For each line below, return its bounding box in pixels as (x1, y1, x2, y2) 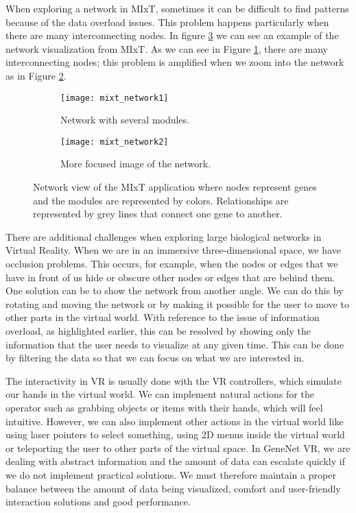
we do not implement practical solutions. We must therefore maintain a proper (5, 467, 336, 481)
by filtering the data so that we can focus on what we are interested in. (5, 350, 305, 365)
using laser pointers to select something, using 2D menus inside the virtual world (5, 427, 345, 442)
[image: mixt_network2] (60, 136, 169, 147)
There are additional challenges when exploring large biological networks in (5, 229, 322, 243)
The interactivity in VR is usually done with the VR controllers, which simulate (5, 373, 342, 387)
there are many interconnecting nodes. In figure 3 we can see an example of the (5, 28, 339, 43)
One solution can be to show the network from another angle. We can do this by (5, 283, 344, 298)
